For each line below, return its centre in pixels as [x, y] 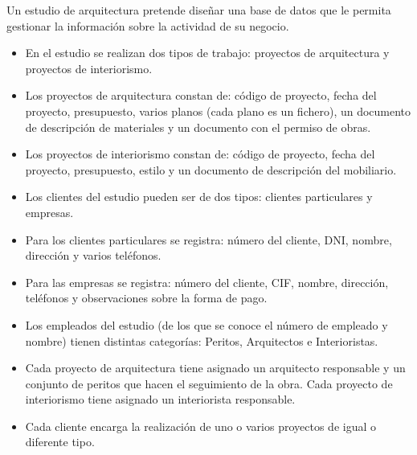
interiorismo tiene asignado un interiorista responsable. [160, 399]
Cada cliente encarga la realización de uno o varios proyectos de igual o [201, 426]
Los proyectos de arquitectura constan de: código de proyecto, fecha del [201, 95]
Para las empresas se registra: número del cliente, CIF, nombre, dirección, [207, 282]
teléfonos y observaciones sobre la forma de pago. [146, 298]
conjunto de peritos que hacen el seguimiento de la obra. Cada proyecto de [209, 383]
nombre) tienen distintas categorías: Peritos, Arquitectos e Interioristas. [202, 340]
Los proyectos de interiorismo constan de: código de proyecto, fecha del [200, 154]
